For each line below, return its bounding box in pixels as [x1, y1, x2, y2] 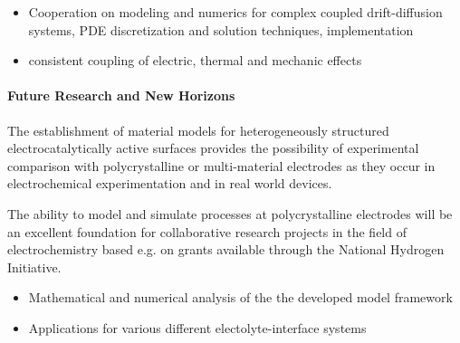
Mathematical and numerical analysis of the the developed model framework [28, 288, 453, 307]
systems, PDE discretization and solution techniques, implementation [28, 20, 414, 39]
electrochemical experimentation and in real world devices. [7, 174, 332, 193]
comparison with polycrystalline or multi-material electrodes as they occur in [7, 156, 436, 175]
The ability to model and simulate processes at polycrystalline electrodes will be [7, 204, 453, 223]
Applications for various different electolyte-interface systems [28, 318, 367, 337]
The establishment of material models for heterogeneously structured [7, 120, 389, 139]
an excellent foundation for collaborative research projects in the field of [7, 222, 407, 241]
